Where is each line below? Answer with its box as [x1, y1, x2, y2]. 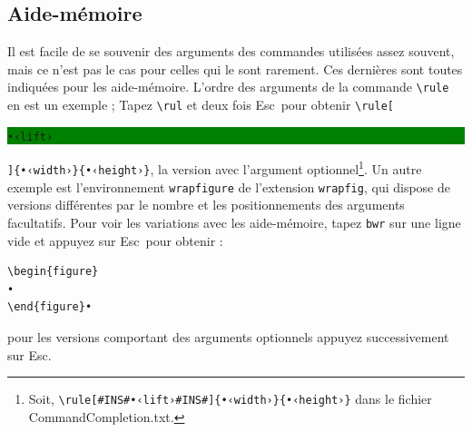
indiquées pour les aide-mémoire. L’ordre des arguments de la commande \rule [7, 77, 449, 96]
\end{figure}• [7, 300, 93, 314]
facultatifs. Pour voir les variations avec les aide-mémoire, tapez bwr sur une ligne [7, 212, 461, 231]
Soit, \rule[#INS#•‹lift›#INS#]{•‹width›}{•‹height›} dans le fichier [28, 389, 432, 408]
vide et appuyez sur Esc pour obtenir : [7, 231, 223, 250]
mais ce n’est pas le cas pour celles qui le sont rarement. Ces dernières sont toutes [7, 59, 463, 78]
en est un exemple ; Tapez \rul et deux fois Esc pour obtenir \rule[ [7, 95, 394, 114]
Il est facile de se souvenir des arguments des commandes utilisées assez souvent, [7, 42, 455, 61]
